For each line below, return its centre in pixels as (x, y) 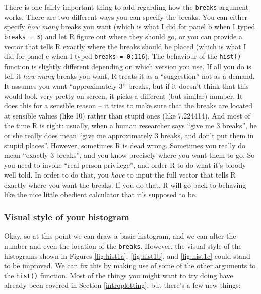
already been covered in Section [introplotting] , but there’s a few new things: (122, 285)
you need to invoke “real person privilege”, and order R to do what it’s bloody (125, 165)
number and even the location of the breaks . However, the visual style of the (123, 245)
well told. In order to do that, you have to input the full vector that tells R (120, 175)
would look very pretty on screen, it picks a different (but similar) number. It (123, 96)
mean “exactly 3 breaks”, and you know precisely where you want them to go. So (129, 155)
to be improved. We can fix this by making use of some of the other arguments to (130, 266)
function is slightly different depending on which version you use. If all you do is (128, 66)
